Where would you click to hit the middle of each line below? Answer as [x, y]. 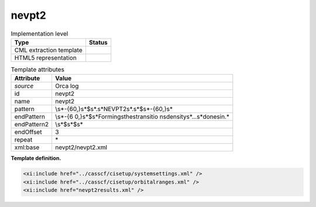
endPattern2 [32, 125]
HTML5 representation [46, 57]
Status [98, 42]
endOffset [28, 132]
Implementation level [39, 33]
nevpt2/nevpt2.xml [81, 147]
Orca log [67, 86]
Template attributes [37, 70]
